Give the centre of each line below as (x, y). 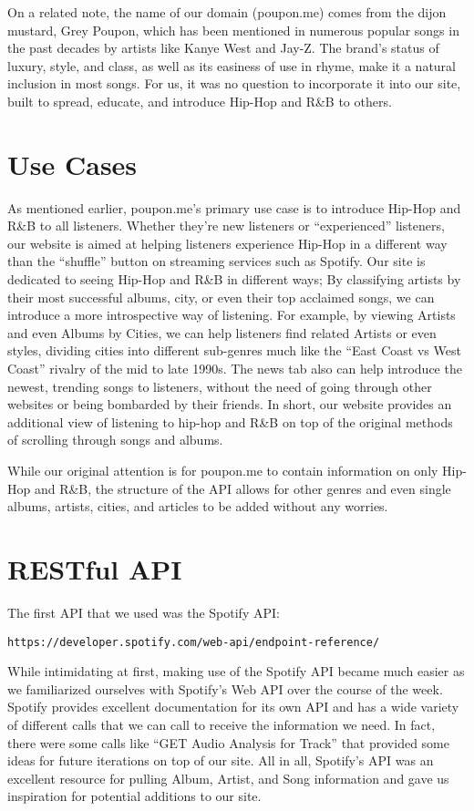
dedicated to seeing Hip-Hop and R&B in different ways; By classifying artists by (234, 279)
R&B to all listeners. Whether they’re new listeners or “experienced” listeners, (226, 226)
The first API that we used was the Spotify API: (144, 612)
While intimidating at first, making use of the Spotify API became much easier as (236, 671)
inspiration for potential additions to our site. (134, 796)
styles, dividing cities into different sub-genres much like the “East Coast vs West (234, 350)
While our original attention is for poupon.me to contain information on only (223, 470)
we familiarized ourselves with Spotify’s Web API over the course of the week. (225, 688)
